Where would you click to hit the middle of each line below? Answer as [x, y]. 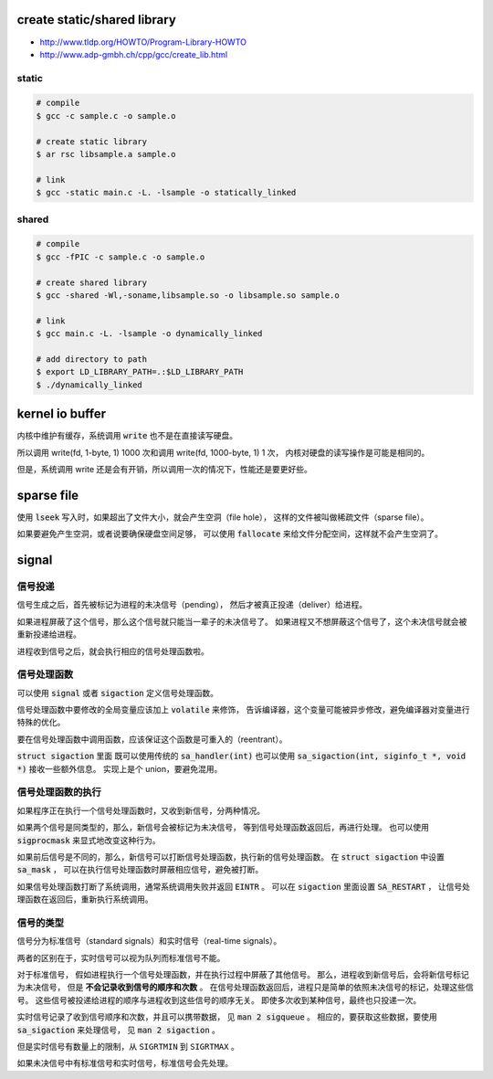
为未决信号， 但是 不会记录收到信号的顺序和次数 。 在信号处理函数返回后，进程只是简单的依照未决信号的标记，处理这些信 [245, 988]
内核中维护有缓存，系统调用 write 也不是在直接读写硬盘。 [127, 436]
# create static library [92, 141]
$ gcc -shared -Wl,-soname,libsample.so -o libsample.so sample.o [188, 295]
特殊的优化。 [41, 723]
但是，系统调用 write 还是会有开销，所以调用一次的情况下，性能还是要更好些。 [164, 469]
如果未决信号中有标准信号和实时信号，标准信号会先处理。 [125, 1063]
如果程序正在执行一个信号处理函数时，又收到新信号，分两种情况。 [141, 810]
